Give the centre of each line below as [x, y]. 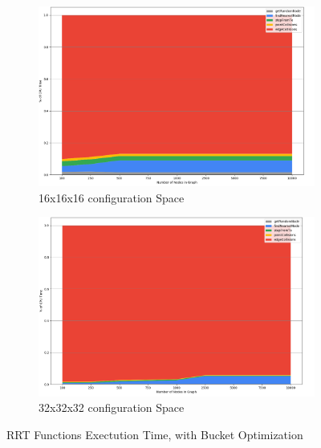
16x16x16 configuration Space [112, 197]
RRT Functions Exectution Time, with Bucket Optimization [155, 434]
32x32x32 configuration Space [112, 407]
